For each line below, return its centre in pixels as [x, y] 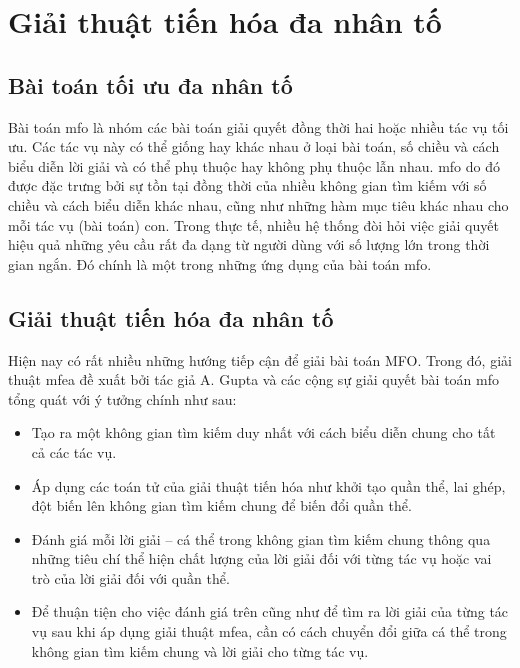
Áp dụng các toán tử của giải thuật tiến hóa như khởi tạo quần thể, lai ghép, [268, 485]
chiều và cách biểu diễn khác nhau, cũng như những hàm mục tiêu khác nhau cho [258, 204]
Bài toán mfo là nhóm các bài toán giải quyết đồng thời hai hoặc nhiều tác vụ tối [258, 126]
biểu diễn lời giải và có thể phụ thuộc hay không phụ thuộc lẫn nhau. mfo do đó [254, 165]
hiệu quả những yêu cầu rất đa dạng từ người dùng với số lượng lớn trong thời [249, 244]
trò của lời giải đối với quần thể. [130, 577]
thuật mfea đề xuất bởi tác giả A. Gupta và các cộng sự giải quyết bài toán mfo [253, 379]
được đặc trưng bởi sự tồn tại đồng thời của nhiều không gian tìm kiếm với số [247, 185]
